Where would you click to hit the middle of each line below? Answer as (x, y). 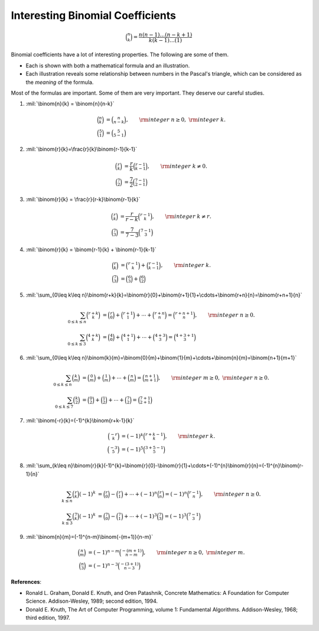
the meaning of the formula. (60, 82)
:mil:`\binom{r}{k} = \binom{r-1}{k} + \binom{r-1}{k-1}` (91, 250)
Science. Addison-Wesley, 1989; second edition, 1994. (92, 601)
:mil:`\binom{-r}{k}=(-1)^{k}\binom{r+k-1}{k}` (80, 420)
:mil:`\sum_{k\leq (46, 466)
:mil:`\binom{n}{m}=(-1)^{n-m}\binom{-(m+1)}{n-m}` (89, 536)
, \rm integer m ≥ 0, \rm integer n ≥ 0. (214, 378)
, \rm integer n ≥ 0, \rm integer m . (194, 553)
